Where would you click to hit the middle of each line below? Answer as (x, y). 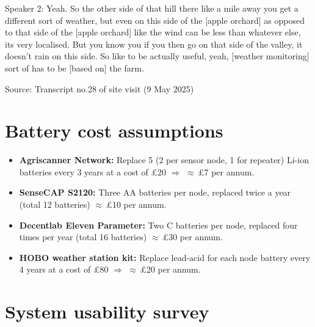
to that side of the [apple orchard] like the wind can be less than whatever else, (153, 32)
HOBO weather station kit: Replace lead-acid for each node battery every (165, 257)
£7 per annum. (226, 171)
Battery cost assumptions (114, 130)
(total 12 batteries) (55, 204)
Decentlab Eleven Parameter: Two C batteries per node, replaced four (158, 225)
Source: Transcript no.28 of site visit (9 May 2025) (100, 88)
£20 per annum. (170, 269)
